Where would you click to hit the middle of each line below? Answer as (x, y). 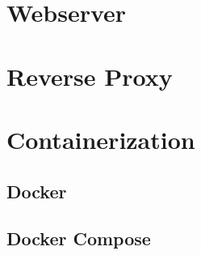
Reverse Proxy (90, 76)
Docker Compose (79, 238)
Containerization (101, 139)
